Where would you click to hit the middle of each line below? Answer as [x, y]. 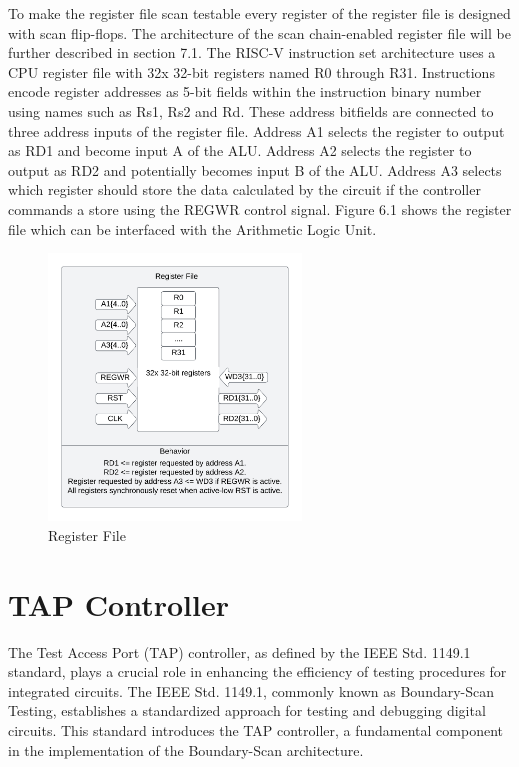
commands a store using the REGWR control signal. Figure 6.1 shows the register [260, 208]
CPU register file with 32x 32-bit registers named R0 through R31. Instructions [251, 71]
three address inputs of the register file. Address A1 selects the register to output [256, 130]
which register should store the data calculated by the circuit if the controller [244, 189]
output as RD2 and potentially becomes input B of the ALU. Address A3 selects [255, 169]
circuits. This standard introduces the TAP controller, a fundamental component [256, 730]
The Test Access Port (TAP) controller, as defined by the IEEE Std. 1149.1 [239, 651]
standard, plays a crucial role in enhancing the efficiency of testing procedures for [257, 671]
